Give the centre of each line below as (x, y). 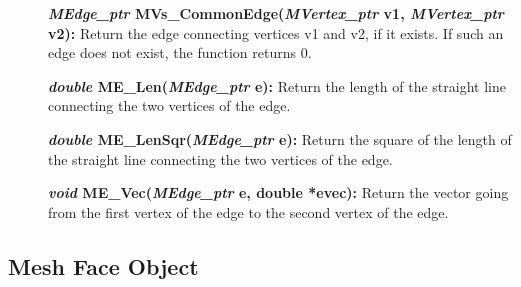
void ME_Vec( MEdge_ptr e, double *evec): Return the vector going (278, 192)
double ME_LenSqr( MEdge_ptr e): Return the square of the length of (280, 138)
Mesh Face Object (103, 265)
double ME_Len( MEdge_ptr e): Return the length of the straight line (277, 85)
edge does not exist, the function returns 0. (180, 52)
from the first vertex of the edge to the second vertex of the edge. (248, 211)
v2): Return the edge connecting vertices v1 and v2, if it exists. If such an (276, 32)
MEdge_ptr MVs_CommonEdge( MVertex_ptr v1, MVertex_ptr (276, 13)
